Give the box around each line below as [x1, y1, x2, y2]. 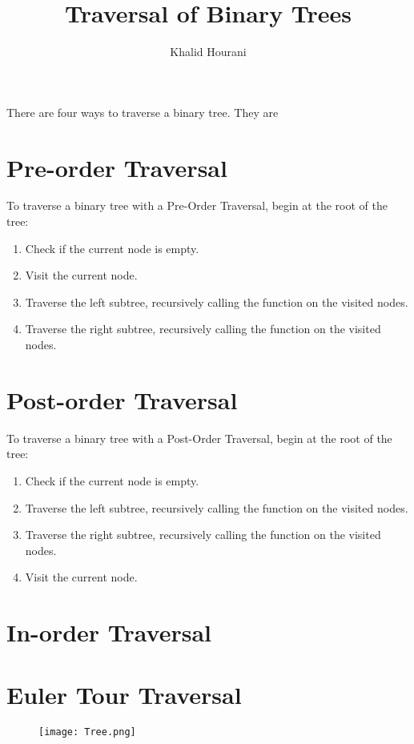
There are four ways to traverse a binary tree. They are [6, 103, 279, 120]
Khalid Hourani [170, 43, 247, 60]
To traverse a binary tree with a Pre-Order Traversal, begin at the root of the [6, 197, 388, 214]
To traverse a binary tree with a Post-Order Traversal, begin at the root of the [6, 429, 392, 446]
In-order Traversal [6, 616, 212, 649]
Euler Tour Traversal [6, 678, 242, 711]
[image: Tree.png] [38, 726, 136, 738]
